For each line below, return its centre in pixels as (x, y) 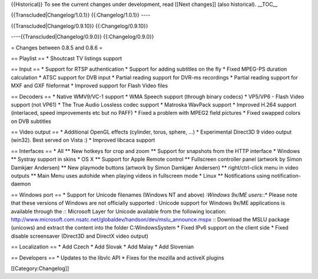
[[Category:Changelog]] (40, 268)
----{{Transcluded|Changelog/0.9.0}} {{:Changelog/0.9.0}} (82, 37)
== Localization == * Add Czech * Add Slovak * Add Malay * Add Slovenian (102, 247)
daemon (21, 184)
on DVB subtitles (31, 121)
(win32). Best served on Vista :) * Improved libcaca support (83, 140)
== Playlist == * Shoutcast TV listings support (67, 58)
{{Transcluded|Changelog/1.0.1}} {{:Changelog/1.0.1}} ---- (81, 15)
